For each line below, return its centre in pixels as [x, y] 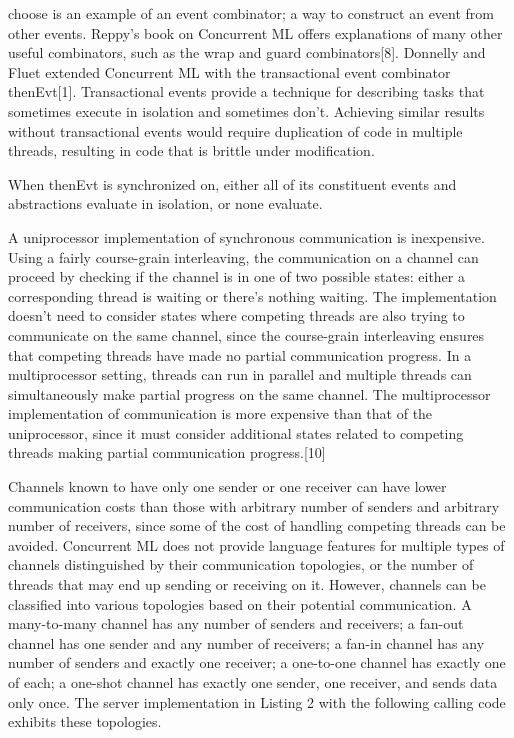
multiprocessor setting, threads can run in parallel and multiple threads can [240, 374]
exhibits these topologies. [85, 721]
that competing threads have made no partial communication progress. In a [240, 354]
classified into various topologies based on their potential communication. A [240, 603]
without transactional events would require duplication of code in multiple [235, 130]
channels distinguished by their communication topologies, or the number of [241, 564]
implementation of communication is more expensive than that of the [220, 413]
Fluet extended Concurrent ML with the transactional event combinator [229, 71]
